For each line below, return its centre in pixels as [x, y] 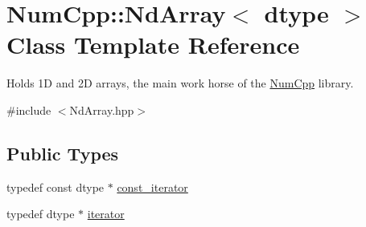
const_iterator [152, 186]
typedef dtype [41, 214]
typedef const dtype [56, 186]
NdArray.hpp [102, 109]
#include [29, 109]
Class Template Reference [153, 45]
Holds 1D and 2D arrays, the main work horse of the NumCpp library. [180, 83]
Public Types [63, 153]
